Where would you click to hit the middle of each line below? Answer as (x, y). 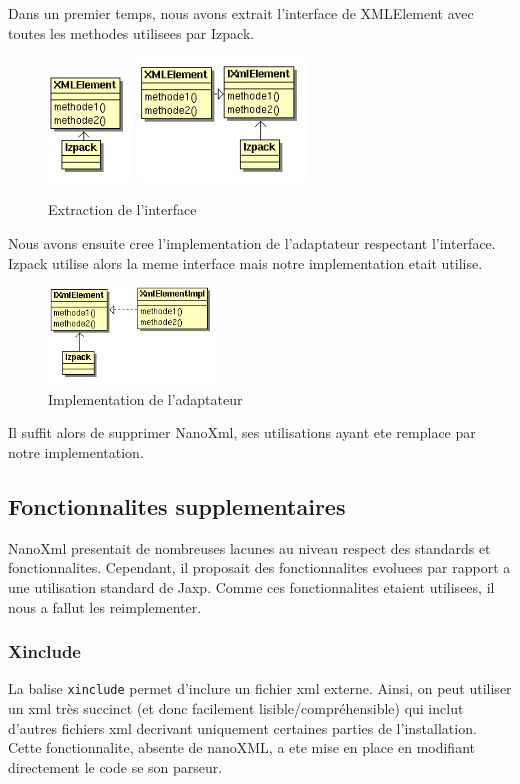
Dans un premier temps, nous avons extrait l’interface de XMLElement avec (241, 13)
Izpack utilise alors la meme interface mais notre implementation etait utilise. (245, 262)
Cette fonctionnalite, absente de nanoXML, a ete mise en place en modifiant (241, 747)
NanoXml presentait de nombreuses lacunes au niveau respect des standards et (249, 547)
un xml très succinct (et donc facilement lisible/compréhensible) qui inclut (236, 708)
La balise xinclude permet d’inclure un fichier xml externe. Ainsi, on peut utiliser (260, 688)
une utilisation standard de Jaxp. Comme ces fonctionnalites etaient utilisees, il (251, 587)
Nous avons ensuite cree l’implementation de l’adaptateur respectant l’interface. (252, 243)
